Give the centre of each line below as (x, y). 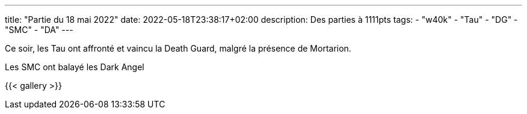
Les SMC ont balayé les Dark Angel (75, 67)
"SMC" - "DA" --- (39, 30)
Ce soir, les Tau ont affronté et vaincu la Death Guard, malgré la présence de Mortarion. (178, 48)
